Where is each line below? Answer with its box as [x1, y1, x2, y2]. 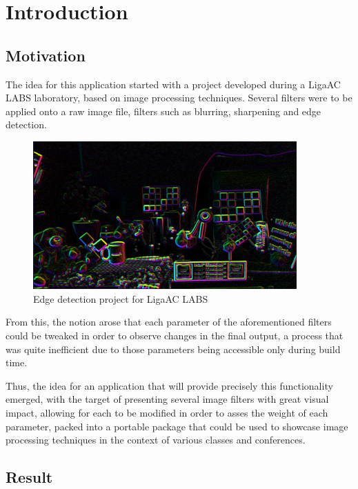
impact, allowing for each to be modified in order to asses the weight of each [6, 405, 328, 419]
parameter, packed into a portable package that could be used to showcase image [6, 419, 348, 433]
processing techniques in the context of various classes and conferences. [6, 432, 306, 447]
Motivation [6, 44, 86, 66]
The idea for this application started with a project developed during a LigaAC [6, 77, 341, 91]
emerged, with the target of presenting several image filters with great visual [6, 392, 329, 406]
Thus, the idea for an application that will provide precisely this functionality [6, 378, 333, 392]
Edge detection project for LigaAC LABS [33, 291, 208, 306]
